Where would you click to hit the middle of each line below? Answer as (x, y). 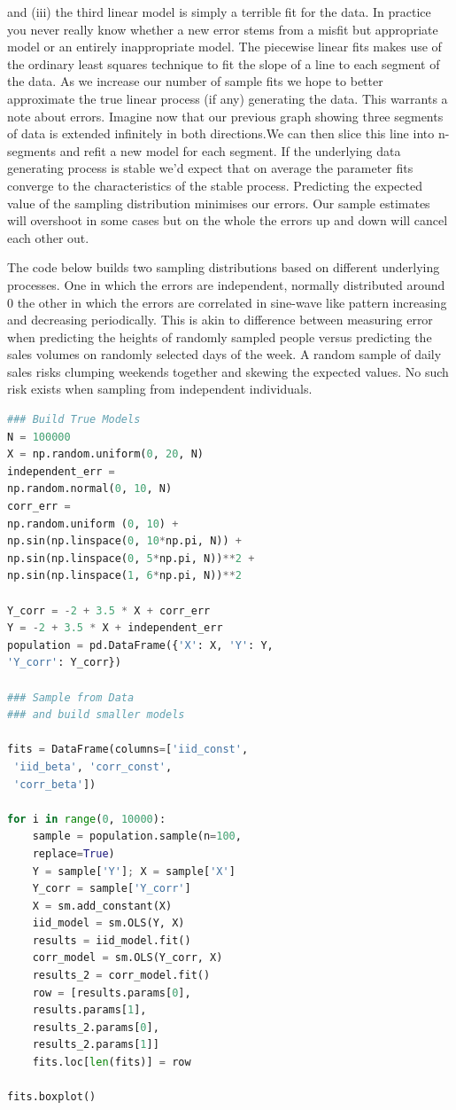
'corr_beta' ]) (55, 784)
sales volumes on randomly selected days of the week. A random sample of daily (224, 354)
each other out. (48, 237)
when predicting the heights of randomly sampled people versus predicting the (220, 336)
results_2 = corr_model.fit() (121, 976)
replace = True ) (73, 853)
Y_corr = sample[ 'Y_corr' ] (112, 889)
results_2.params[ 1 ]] (96, 1045)
